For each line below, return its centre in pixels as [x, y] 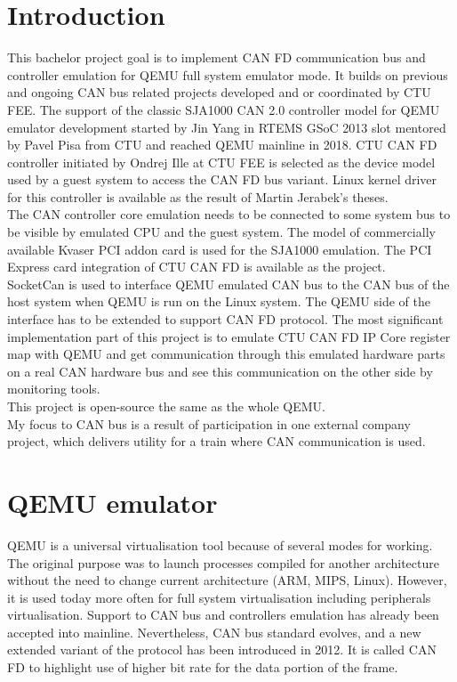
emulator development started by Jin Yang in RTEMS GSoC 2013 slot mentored [227, 127]
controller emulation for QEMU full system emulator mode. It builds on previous [228, 74]
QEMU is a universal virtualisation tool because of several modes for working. [220, 544]
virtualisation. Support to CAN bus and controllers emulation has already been [223, 615]
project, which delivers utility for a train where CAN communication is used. [216, 441]
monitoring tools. [54, 389]
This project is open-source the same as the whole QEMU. [167, 406]
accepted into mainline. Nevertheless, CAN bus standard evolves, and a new [214, 632]
